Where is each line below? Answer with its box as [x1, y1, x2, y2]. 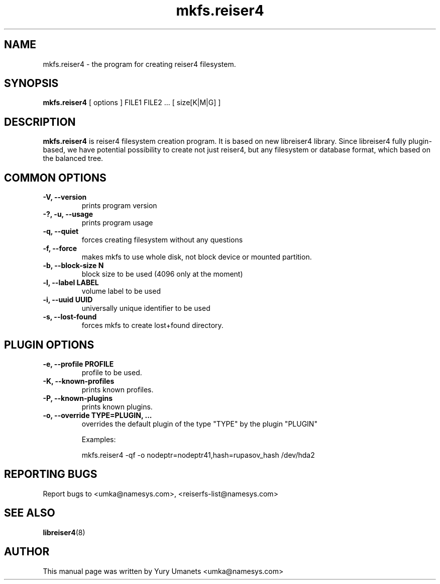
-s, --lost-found [43, 312, 97, 321]
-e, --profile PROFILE [43, 359, 114, 368]
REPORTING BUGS [4, 468, 97, 481]
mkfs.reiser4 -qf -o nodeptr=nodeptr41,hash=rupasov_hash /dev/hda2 [81, 450, 315, 459]
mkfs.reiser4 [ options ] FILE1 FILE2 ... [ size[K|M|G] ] [43, 98, 221, 107]
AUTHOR [4, 545, 50, 558]
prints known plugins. [81, 402, 153, 411]
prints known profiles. [81, 385, 154, 394]
